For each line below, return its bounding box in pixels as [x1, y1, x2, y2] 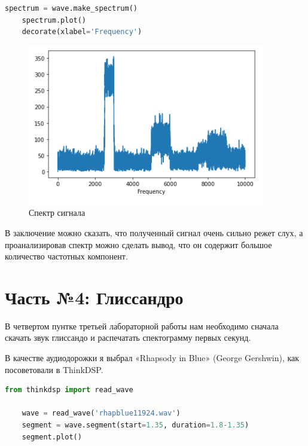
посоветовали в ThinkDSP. [5, 363, 103, 375]
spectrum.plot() [22, 16, 87, 25]
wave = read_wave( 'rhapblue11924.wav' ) [22, 409, 181, 418]
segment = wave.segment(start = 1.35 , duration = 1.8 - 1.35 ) [22, 421, 249, 430]
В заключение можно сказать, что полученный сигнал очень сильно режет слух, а [5, 226, 303, 239]
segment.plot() [22, 432, 82, 441]
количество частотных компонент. [5, 250, 128, 262]
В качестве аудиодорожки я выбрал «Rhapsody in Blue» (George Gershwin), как [5, 352, 300, 364]
